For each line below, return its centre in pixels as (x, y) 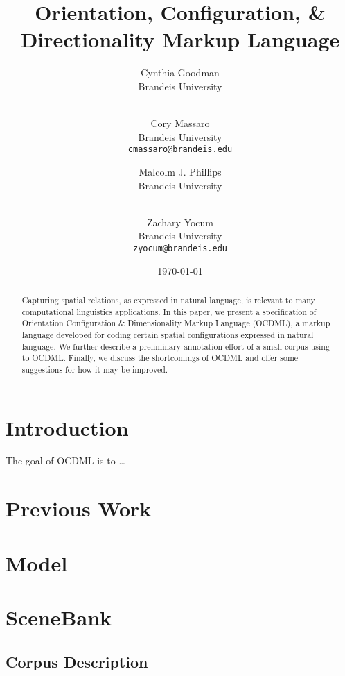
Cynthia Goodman (180, 73)
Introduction (67, 427)
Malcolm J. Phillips (180, 171)
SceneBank (59, 617)
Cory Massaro (180, 123)
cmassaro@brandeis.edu (180, 150)
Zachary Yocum (180, 222)
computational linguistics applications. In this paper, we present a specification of (169, 311)
